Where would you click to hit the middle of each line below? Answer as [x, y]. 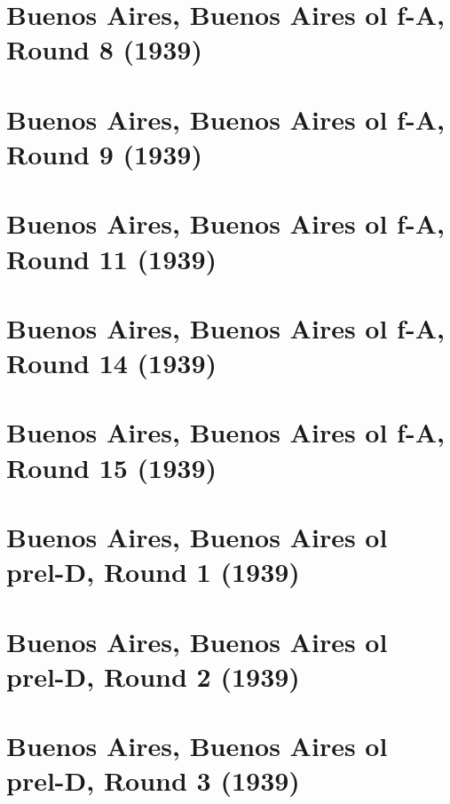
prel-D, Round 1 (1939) [153, 572]
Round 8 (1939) [104, 49]
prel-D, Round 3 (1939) [153, 780]
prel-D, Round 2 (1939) [153, 676]
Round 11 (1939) [112, 258]
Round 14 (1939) [112, 363]
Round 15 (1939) [112, 467]
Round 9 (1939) [104, 153]
